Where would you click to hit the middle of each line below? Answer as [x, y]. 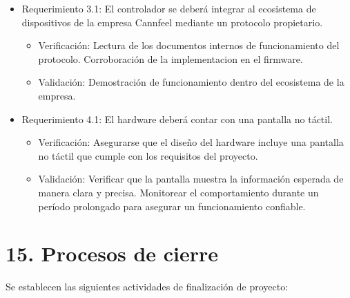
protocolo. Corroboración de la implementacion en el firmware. [171, 58]
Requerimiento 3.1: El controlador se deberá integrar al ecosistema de [169, 8]
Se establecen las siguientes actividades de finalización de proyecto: [147, 287]
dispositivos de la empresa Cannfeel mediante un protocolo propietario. [172, 22]
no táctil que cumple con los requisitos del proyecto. [148, 155]
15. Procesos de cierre [112, 253]
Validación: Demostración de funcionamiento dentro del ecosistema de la [191, 82]
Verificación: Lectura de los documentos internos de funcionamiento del [189, 45]
